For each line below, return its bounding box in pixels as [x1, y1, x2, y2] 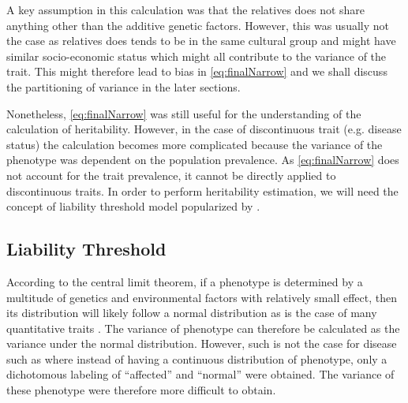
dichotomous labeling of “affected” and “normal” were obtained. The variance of [6, 366, 395, 382]
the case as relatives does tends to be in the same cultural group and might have [6, 32, 396, 49]
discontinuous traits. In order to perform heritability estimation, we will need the [6, 182, 399, 199]
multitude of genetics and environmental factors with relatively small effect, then [6, 289, 397, 305]
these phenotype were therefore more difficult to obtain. [6, 382, 276, 398]
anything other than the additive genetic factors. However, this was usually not [6, 17, 389, 33]
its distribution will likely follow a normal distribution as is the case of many [6, 304, 377, 321]
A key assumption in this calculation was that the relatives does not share [6, 2, 365, 17]
